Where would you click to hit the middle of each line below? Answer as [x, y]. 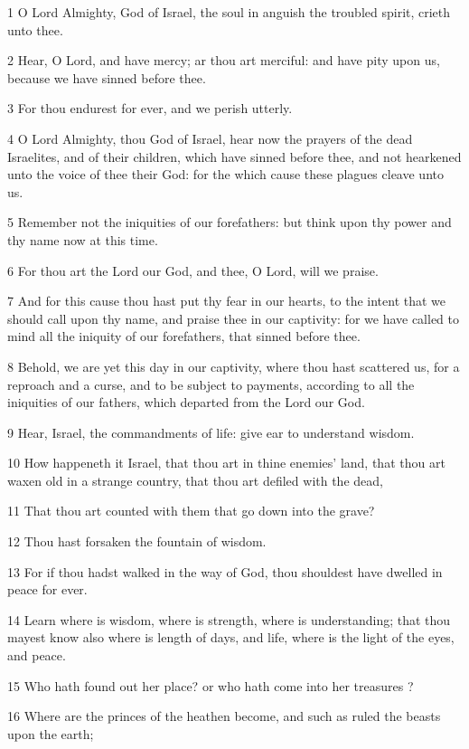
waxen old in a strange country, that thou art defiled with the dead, [195, 480]
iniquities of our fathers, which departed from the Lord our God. [186, 402]
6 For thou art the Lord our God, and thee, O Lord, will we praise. [193, 270]
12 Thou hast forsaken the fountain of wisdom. [137, 541]
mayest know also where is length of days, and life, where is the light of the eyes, [231, 637]
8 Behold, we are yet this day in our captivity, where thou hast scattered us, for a [234, 366]
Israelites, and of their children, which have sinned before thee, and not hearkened [234, 156]
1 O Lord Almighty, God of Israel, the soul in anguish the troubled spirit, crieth [229, 12]
